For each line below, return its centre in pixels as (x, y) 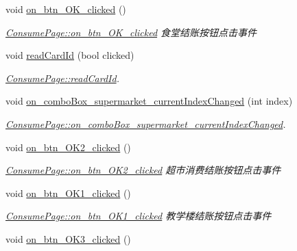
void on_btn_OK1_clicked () (68, 193)
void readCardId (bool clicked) (70, 55)
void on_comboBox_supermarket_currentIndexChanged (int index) (149, 101)
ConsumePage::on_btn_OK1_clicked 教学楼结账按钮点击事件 (139, 216)
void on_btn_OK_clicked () (66, 9)
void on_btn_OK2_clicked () (68, 147)
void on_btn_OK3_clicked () (68, 238)
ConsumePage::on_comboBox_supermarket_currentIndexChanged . (146, 123)
